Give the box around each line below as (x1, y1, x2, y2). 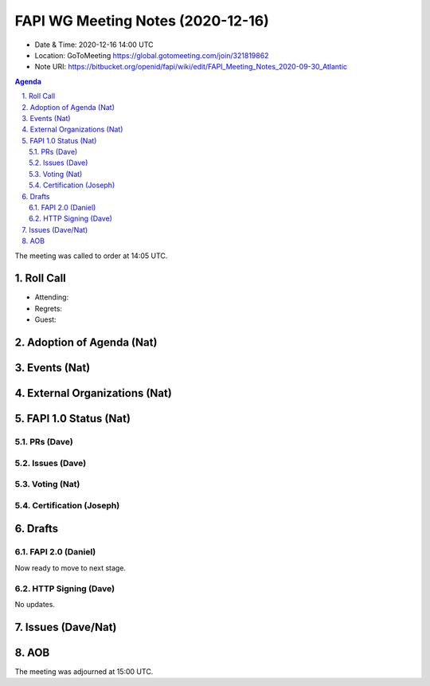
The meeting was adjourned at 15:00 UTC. (14, 666, 154, 676)
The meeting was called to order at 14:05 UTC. (14, 251, 168, 261)
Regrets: (34, 304, 63, 313)
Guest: (34, 315, 57, 324)
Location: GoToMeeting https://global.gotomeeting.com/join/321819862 (34, 50, 269, 60)
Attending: (34, 292, 69, 302)
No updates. (14, 599, 56, 609)
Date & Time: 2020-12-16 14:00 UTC (34, 40, 154, 49)
